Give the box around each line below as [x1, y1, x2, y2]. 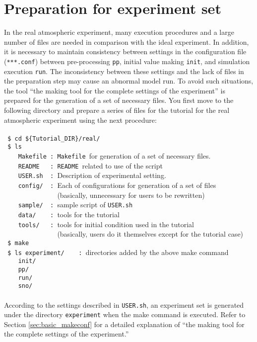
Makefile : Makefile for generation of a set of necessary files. [18, 151, 211, 161]
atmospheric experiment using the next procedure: [4, 114, 157, 125]
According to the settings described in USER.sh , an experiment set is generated [4, 299, 244, 310]
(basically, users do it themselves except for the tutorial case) [57, 229, 244, 239]
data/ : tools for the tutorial [18, 209, 120, 220]
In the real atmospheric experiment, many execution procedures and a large [4, 27, 234, 37]
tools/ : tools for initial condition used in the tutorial [18, 219, 194, 229]
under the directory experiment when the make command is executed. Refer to [4, 309, 246, 320]
